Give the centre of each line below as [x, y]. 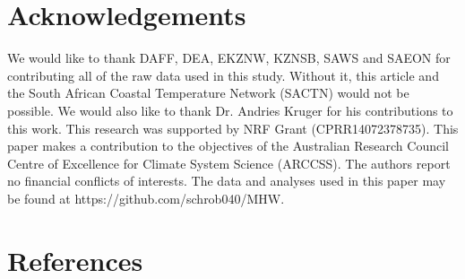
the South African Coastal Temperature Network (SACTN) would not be [208, 93]
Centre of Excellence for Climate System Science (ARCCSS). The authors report [229, 163]
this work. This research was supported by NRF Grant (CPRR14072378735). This [233, 128]
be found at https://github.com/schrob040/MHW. [146, 198]
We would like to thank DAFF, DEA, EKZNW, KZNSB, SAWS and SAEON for [229, 58]
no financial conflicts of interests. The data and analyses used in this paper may [227, 181]
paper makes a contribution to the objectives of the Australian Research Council [228, 146]
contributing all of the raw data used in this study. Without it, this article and [223, 75]
